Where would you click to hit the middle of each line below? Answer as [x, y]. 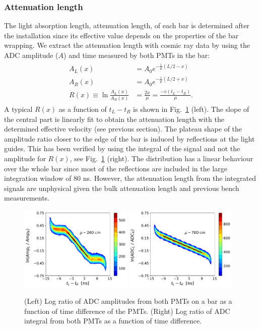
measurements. [27, 198]
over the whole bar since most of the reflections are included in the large [116, 168]
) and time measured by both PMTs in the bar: [137, 55]
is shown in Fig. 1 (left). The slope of [191, 109]
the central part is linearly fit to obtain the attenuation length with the [114, 119]
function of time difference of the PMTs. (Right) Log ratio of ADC [127, 311]
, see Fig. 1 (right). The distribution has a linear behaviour [161, 158]
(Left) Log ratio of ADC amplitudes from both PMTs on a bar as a [128, 301]
